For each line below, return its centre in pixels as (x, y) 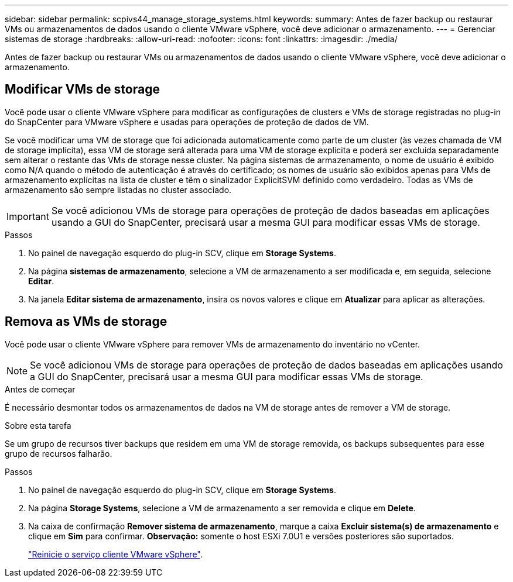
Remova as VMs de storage (86, 322)
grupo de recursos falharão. (59, 453)
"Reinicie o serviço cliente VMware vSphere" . (115, 554)
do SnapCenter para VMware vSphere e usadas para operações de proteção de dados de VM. (187, 122)
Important (28, 216)
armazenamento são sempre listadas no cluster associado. (118, 190)
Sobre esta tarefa (38, 425)
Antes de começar (40, 389)
